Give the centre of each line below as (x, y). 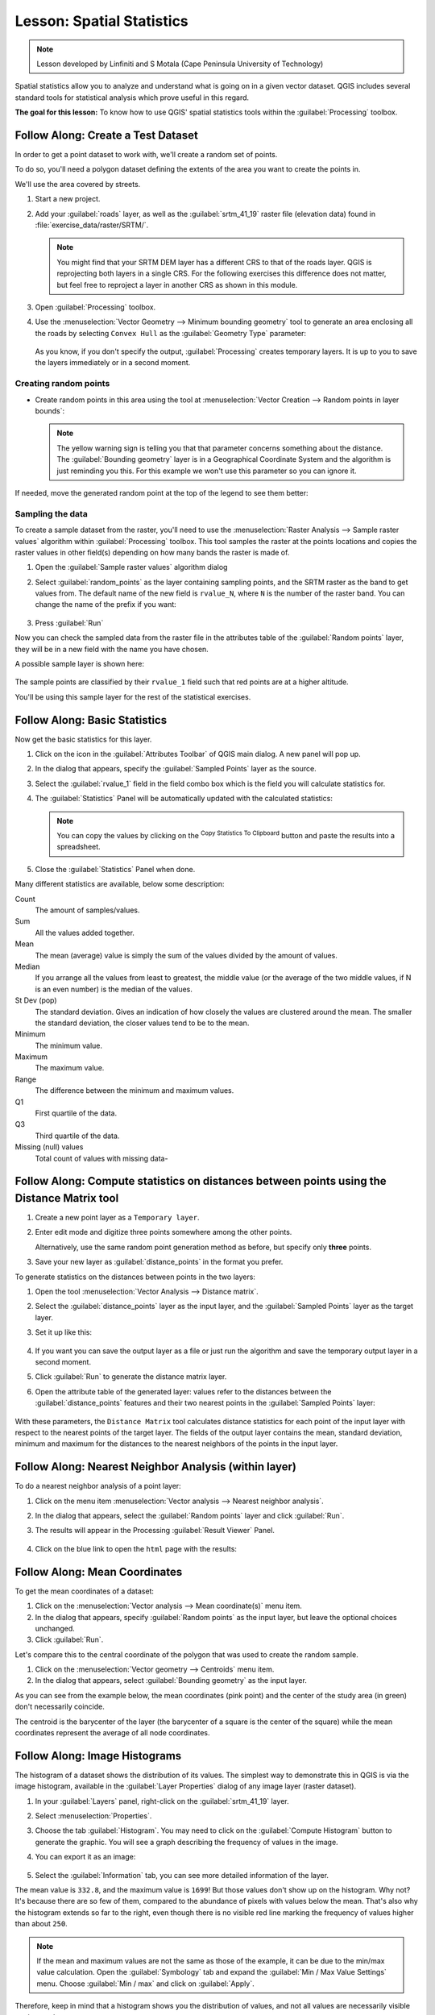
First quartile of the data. (76, 1113)
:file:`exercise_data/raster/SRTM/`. (92, 225)
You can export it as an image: (85, 1857)
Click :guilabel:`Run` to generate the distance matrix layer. (131, 1377)
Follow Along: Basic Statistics (91, 720)
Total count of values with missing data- (101, 1158)
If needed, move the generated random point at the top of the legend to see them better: (162, 492)
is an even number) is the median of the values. (114, 989)
